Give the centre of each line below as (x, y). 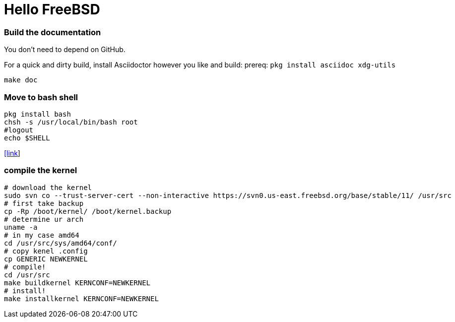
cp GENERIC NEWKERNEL (46, 259)
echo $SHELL (27, 138)
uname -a (21, 227)
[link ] (12, 153)
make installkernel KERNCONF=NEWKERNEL (81, 298)
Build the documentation (53, 32)
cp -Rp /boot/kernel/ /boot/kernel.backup (88, 211)
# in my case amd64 (42, 235)
